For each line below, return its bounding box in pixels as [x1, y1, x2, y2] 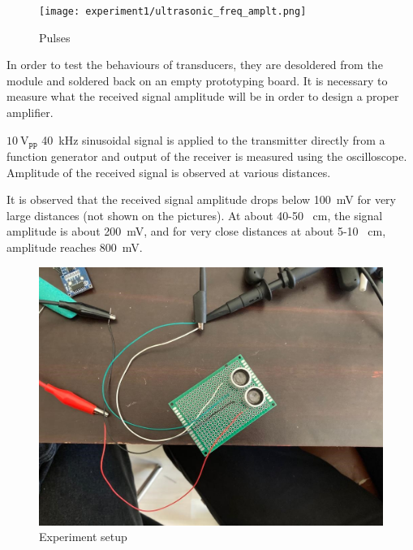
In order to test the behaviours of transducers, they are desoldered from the [6, 56, 383, 73]
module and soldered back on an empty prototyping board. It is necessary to [6, 71, 388, 89]
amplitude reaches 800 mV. [6, 239, 143, 256]
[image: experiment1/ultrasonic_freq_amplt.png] [39, 6, 307, 17]
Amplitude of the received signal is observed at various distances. [6, 163, 331, 180]
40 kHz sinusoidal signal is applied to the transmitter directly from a [41, 131, 385, 148]
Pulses [39, 28, 71, 45]
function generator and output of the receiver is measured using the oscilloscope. [6, 148, 407, 165]
